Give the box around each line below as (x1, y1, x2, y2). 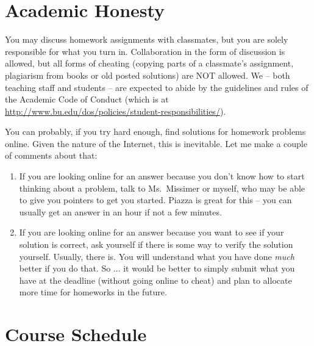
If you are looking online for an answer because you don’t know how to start (19, 170, 305, 182)
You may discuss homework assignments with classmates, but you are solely (5, 33, 288, 46)
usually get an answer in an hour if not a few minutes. (19, 205, 222, 218)
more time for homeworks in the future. (19, 286, 167, 298)
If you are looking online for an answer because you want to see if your (19, 226, 284, 239)
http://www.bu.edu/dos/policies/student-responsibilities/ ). (5, 104, 226, 117)
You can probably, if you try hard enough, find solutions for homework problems (5, 125, 306, 138)
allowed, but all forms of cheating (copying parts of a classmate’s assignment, (5, 57, 294, 70)
